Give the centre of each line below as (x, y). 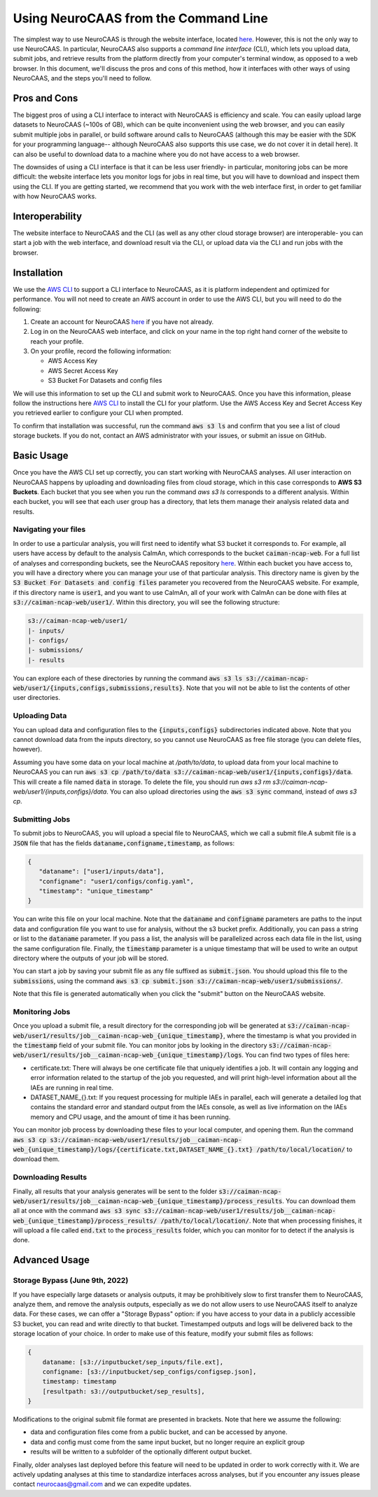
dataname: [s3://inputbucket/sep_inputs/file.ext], (133, 1362)
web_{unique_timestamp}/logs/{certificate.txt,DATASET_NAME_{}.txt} (133, 1149)
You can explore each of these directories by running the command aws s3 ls (128, 678)
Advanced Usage (51, 1260)
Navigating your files (49, 530)
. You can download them (319, 1201)
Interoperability (48, 216)
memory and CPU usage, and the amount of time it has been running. (131, 1117)
